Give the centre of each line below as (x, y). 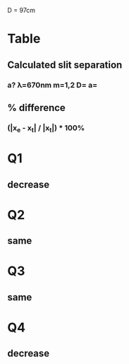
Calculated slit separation (65, 65)
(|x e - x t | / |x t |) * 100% (46, 129)
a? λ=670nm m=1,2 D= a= (52, 85)
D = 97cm (21, 10)
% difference (36, 108)
